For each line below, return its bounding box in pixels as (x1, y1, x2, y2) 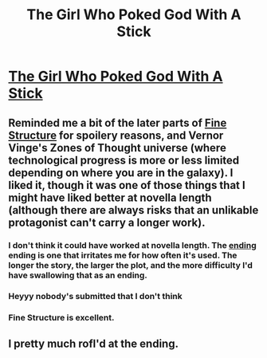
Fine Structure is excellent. (8, 313, 115, 324)
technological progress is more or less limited (8, 153, 240, 167)
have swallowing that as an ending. (8, 269, 147, 281)
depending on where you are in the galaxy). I (8, 166, 234, 179)
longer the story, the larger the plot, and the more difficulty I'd (8, 259, 253, 270)
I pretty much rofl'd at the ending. (8, 336, 179, 350)
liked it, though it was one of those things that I (8, 178, 245, 192)
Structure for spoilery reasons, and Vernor (8, 128, 224, 142)
